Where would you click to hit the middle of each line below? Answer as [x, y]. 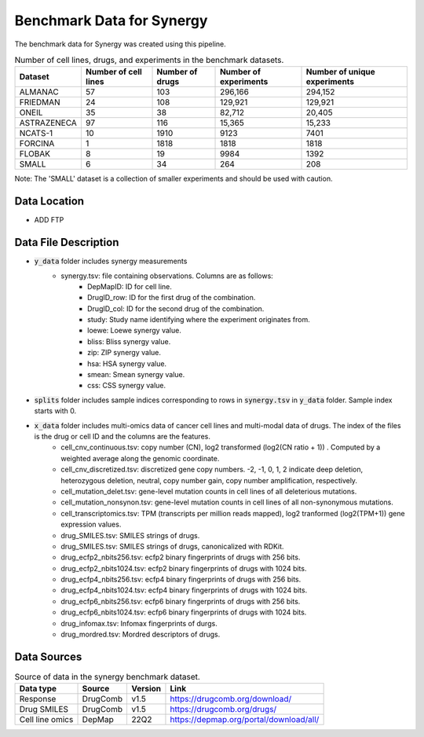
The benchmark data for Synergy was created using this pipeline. [121, 44]
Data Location [49, 202]
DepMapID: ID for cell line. [130, 286]
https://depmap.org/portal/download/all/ [245, 720]
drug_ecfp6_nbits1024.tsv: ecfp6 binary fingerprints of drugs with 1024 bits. [184, 612]
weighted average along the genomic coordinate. [140, 458]
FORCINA [37, 144]
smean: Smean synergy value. [136, 375]
